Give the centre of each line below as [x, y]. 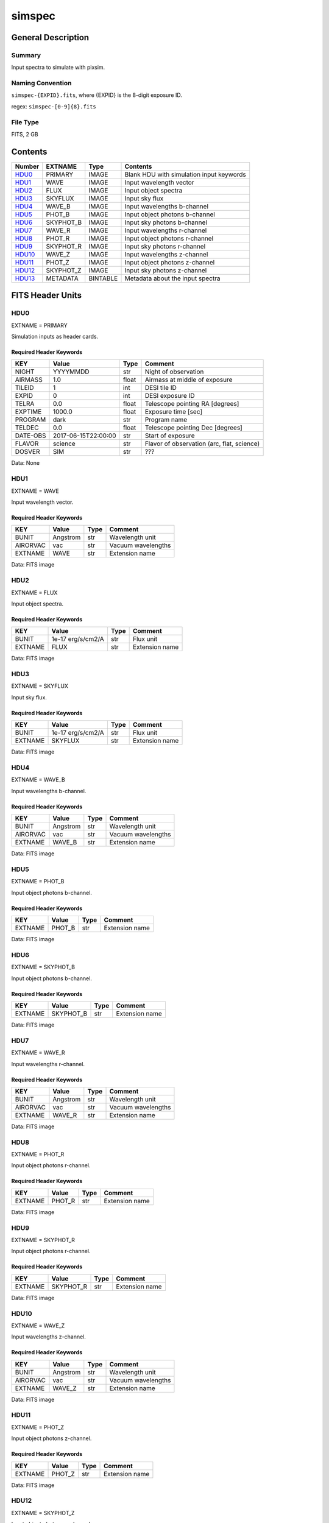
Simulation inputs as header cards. [55, 337]
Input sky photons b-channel [166, 222]
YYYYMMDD [71, 372]
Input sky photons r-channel [165, 246]
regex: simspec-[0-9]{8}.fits [54, 106]
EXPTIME [28, 412]
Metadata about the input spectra [172, 278]
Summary [26, 55]
